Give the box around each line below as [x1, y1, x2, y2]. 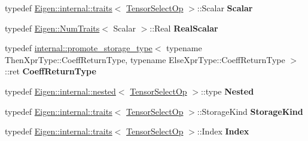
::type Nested [200, 84, 254, 97]
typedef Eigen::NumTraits [5, 21, 100, 34]
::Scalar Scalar [197, 2, 253, 14]
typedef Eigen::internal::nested [5, 84, 116, 97]
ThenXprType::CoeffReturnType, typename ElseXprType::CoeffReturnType [5, 53, 285, 65]
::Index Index [197, 125, 249, 137]
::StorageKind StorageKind [197, 105, 303, 117]
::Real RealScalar [150, 21, 218, 34]
